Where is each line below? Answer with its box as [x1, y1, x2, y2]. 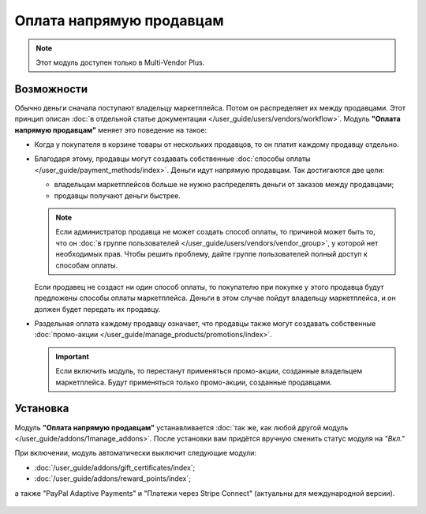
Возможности [14, 82, 88, 96]
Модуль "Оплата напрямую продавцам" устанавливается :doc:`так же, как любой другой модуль [14, 422, 349, 432]
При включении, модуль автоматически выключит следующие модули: [14, 448, 256, 458]
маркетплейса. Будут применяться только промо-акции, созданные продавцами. [55, 377, 333, 387]
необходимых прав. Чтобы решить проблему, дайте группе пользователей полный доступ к [55, 249, 368, 259]
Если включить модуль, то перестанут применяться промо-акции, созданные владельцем [55, 366, 363, 376]
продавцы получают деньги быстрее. [54, 190, 181, 201]
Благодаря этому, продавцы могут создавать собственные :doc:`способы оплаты [34, 154, 311, 163]
